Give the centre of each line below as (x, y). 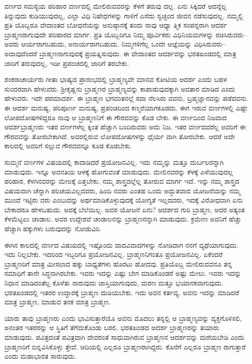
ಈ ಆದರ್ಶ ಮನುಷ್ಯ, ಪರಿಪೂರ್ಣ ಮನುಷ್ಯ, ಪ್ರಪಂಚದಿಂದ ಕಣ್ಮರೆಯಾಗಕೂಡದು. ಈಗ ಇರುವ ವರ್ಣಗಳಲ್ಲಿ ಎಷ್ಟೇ (126, 107)
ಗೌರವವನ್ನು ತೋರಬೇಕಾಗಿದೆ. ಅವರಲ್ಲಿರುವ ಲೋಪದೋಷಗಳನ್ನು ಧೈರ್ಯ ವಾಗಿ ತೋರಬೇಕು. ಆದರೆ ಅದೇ (120, 136)
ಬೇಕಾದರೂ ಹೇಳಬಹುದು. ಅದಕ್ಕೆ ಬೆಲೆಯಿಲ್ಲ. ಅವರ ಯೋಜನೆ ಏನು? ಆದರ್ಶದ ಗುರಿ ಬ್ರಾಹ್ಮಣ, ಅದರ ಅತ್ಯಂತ (125, 209)
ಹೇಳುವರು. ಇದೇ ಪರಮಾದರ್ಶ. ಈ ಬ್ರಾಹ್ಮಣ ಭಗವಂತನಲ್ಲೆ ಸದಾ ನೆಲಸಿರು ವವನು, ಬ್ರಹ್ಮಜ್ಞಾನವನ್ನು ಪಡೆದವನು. (126, 98)
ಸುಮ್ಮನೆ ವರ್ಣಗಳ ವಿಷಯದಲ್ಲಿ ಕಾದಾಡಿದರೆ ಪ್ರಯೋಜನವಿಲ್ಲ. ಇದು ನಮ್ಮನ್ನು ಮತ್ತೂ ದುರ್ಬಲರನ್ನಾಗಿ (114, 162)
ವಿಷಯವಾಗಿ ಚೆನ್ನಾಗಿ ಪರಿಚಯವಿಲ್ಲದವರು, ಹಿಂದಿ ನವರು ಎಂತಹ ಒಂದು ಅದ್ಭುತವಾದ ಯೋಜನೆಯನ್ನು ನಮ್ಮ (123, 190)
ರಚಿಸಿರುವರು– (231, 34)
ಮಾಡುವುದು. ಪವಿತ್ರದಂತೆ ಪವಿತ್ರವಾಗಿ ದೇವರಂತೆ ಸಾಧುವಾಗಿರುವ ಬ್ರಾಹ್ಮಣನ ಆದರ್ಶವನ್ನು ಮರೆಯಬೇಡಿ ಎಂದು (125, 337)
